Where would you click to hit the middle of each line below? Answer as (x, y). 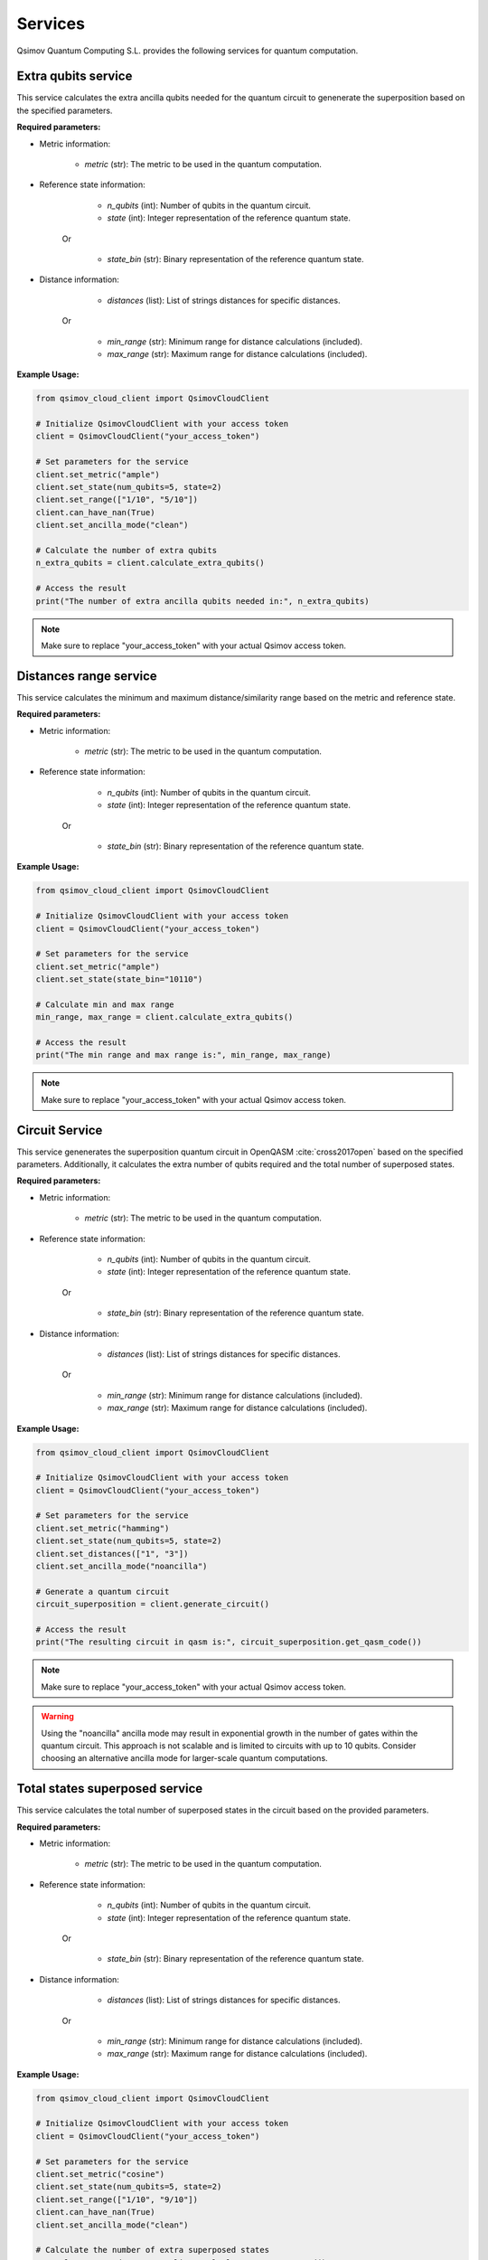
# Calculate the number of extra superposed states (153, 2250)
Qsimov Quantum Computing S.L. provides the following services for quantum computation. (188, 51)
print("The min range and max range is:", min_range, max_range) (183, 1055)
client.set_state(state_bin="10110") (119, 979)
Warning (57, 1717)
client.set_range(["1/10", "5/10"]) (117, 500)
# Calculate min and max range (105, 1004)
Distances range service (87, 676)
